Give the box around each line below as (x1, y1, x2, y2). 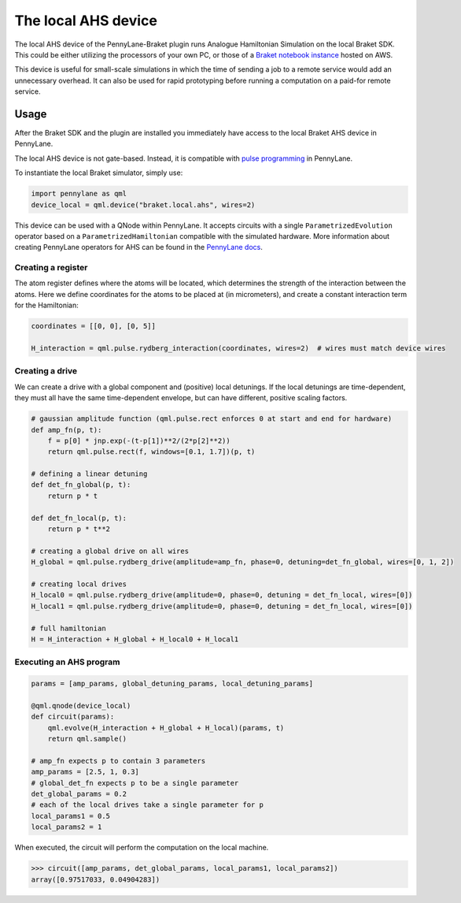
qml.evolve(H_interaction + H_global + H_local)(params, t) (47, 723, 285, 732)
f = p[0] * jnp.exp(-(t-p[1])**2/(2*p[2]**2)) (47, 436, 231, 445)
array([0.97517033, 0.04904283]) (31, 875, 160, 884)
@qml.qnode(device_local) (31, 701, 131, 710)
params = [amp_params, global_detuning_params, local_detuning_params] (31, 679, 314, 689)
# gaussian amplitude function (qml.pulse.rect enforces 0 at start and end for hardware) (31, 414, 393, 423)
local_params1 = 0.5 (31, 812, 110, 820)
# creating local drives (31, 579, 127, 589)
